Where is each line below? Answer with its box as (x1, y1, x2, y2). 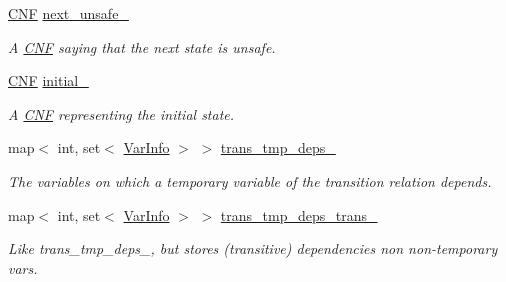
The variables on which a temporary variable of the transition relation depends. (8, 170, 492, 191)
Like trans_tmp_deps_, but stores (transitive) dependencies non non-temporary (8, 238, 498, 259)
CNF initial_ (8, 70, 89, 91)
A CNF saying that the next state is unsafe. (8, 36, 276, 57)
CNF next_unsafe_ (8, 3, 129, 23)
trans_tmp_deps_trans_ (220, 204, 378, 225)
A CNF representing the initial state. (8, 103, 235, 124)
